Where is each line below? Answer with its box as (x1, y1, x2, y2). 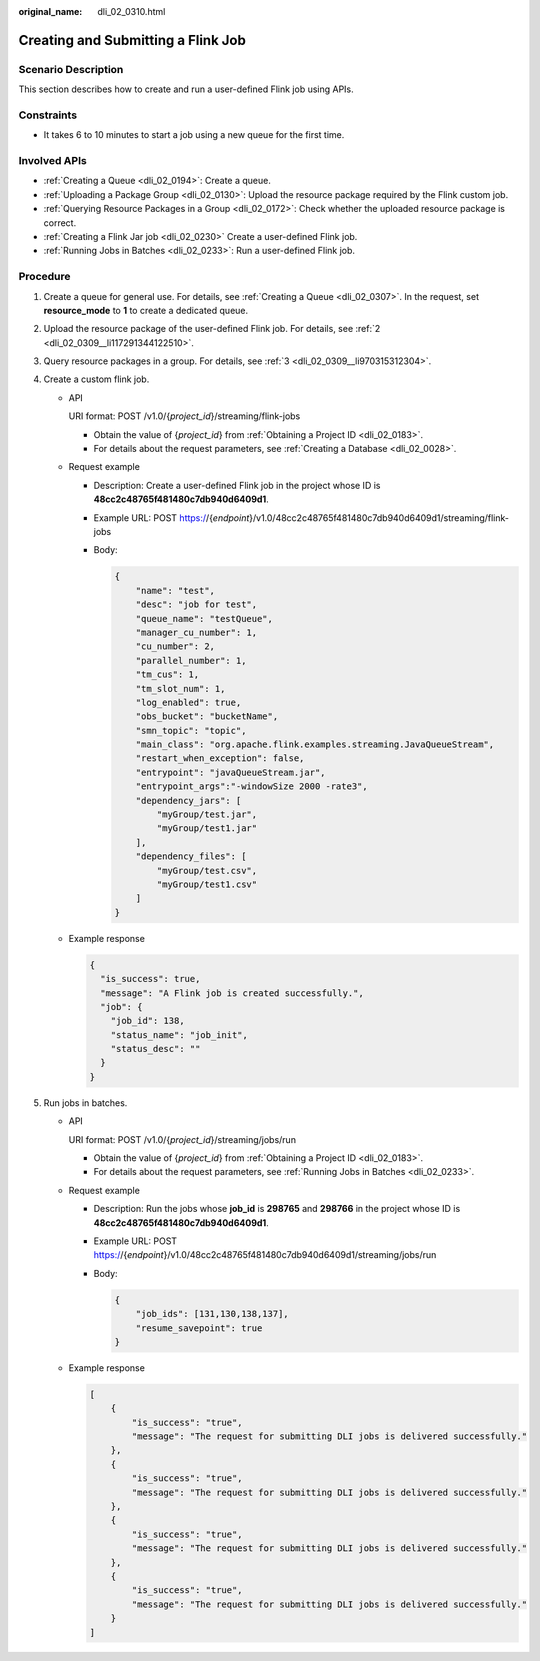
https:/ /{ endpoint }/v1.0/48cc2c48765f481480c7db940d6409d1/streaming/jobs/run (93, 1249, 437, 1261)
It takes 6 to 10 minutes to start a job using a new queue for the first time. (43, 129, 345, 141)
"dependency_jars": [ (135, 795, 242, 806)
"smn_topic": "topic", (135, 725, 247, 736)
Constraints (18, 108, 78, 122)
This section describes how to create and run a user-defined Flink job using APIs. (18, 83, 354, 95)
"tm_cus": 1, (135, 669, 200, 680)
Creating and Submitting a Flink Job (18, 31, 247, 49)
